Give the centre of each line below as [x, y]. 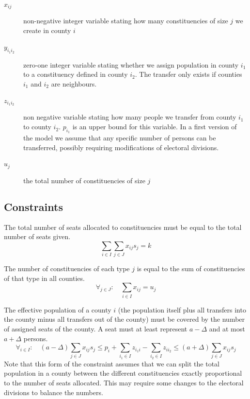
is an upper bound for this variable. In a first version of [155, 127]
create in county [47, 30]
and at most [227, 328]
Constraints [33, 206]
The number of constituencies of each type [67, 269]
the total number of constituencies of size [84, 180]
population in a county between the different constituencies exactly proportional [123, 373]
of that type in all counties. [44, 278]
